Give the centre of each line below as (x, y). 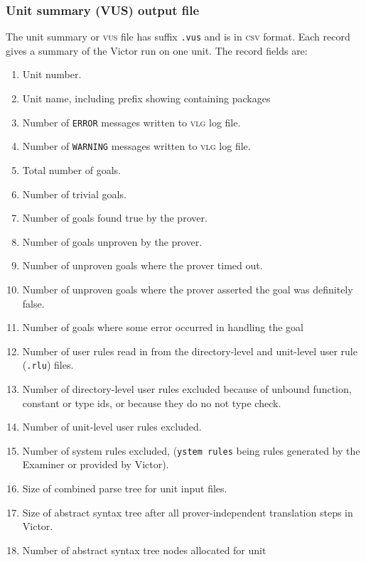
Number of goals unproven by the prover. (112, 241)
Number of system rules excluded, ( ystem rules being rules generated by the (191, 450)
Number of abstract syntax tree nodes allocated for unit (144, 550)
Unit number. (52, 74)
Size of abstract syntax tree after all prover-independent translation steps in (188, 512)
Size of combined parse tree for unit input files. (125, 488)
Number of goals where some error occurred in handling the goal (163, 327)
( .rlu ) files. (48, 365)
